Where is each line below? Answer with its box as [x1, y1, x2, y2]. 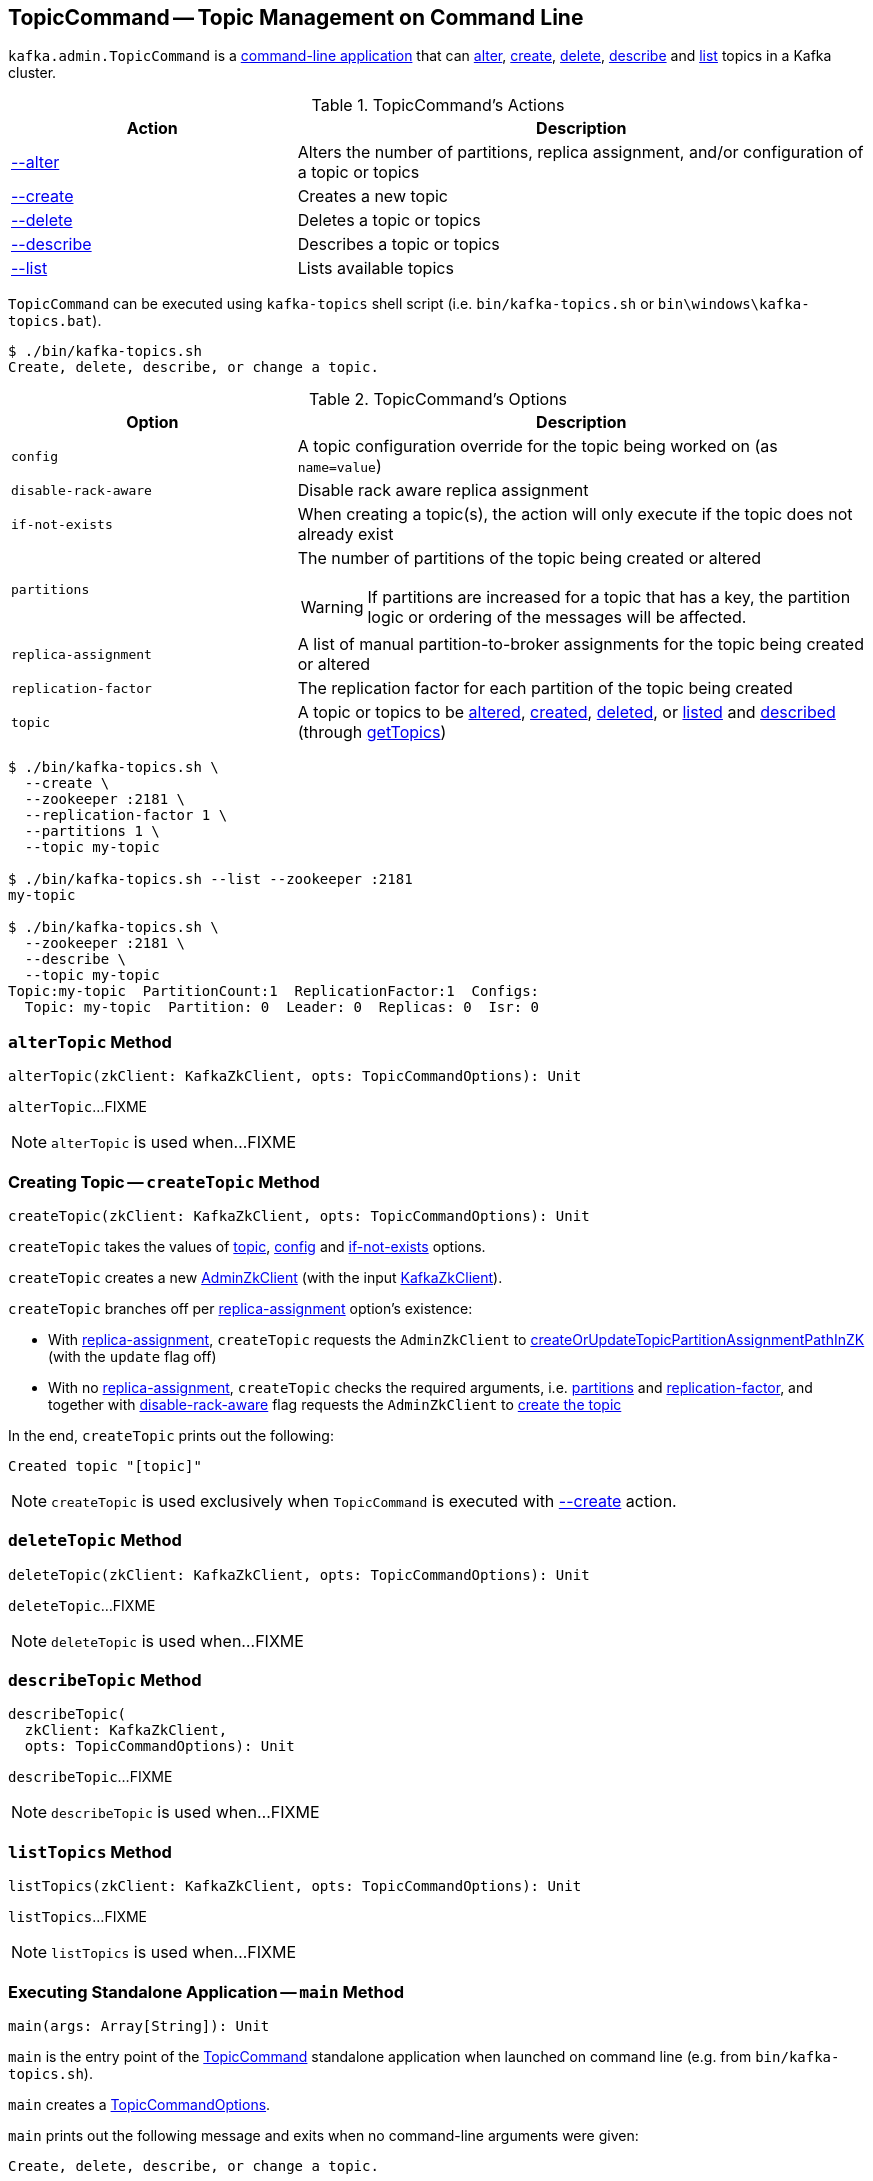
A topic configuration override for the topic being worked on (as [297, 436, 778, 457]
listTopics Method [8, 1841, 172, 1862]
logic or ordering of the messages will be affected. [367, 607, 747, 628]
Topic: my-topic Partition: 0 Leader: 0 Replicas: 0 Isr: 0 [24, 999, 540, 1016]
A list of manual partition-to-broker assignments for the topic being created [297, 634, 864, 655]
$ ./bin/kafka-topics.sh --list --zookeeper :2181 [8, 871, 413, 888]
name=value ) [297, 456, 382, 477]
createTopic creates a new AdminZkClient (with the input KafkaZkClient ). [8, 1268, 503, 1286]
